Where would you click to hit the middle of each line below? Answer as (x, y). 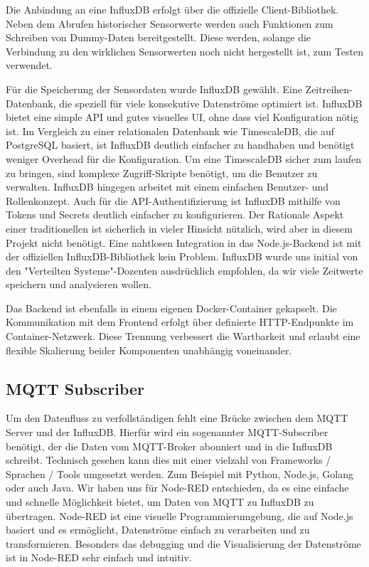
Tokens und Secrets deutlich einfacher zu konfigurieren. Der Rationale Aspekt (175, 214)
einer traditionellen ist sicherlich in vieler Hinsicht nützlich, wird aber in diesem (179, 228)
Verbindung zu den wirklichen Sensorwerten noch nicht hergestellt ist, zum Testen (184, 51)
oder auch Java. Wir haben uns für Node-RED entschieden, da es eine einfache (177, 488)
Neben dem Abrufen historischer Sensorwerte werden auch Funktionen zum (170, 23)
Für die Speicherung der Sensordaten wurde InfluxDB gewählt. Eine (154, 89)
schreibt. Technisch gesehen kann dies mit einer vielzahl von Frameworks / (169, 460)
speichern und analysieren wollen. (79, 284)
